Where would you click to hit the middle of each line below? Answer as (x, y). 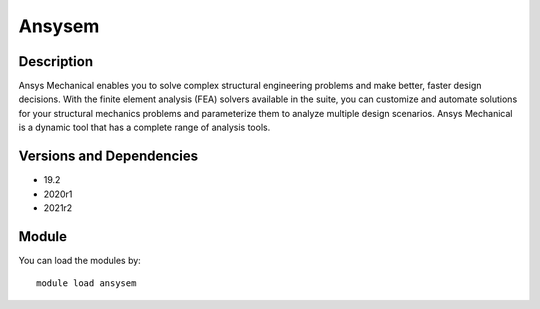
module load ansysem (86, 283)
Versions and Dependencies (108, 156)
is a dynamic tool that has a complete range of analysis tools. (144, 127)
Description (56, 61)
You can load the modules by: (80, 260)
